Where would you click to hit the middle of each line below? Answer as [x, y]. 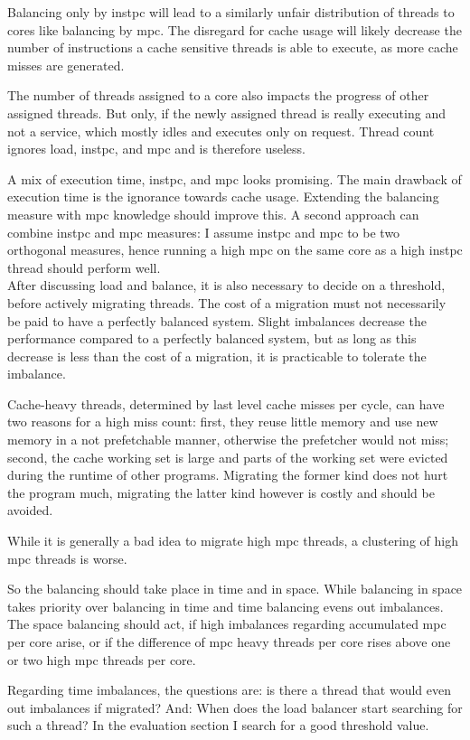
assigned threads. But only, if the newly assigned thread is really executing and [226, 112]
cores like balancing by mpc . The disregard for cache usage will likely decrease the [235, 29]
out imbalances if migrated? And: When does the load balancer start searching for [235, 707]
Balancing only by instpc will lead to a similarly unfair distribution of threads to [231, 12]
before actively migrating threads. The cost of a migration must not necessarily [227, 302]
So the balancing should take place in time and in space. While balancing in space [235, 589]
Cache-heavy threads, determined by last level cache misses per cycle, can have [226, 403]
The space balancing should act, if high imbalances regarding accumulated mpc [227, 624]
